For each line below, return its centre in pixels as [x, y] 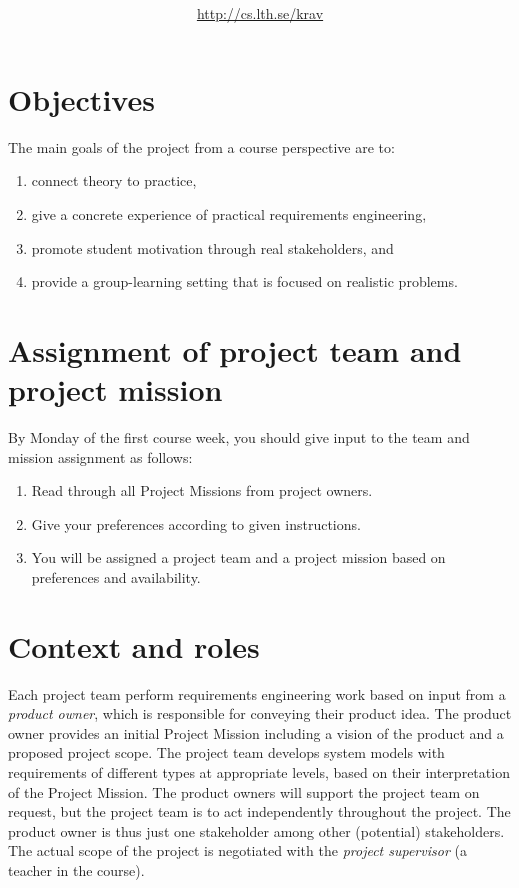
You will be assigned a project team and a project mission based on [238, 557]
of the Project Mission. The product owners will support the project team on [244, 791]
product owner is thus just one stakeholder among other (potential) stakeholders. [256, 830]
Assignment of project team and [235, 349]
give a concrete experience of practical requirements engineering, [229, 213]
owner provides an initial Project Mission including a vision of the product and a [256, 732]
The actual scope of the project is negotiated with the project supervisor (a [237, 850]
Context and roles [134, 645]
